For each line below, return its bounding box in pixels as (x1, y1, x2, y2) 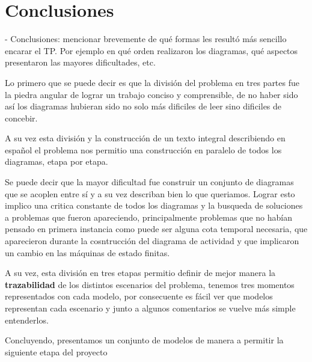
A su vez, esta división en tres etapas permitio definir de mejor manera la (5, 266, 276, 279)
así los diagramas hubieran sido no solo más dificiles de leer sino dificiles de (5, 100, 282, 112)
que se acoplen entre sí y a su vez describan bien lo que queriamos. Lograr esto (5, 187, 295, 200)
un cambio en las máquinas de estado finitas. (5, 246, 170, 259)
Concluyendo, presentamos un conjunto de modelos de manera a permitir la (5, 334, 284, 346)
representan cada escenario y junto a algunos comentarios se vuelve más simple (5, 302, 296, 314)
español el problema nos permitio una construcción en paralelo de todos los (5, 143, 282, 156)
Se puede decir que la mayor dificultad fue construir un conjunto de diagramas (5, 176, 294, 188)
